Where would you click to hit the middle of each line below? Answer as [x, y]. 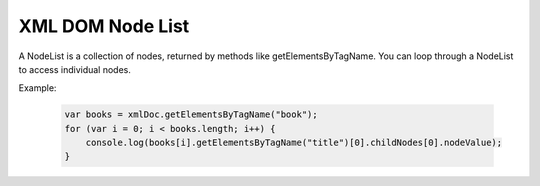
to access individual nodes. [75, 69]
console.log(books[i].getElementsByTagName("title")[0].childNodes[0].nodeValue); [294, 143]
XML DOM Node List [104, 26]
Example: [37, 88]
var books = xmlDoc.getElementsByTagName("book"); [191, 114]
